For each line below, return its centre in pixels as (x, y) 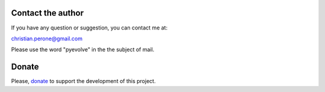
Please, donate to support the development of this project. (83, 81)
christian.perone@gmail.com (47, 38)
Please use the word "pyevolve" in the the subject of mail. (83, 50)
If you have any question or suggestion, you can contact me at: (89, 28)
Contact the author (48, 13)
